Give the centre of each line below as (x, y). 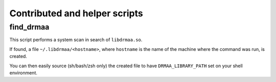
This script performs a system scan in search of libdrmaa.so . (76, 40)
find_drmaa (29, 27)
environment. (24, 73)
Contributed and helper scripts (76, 13)
